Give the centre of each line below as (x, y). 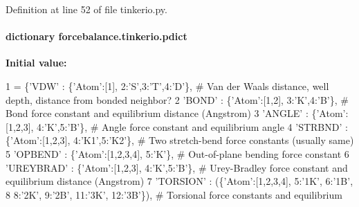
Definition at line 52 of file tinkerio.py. (86, 9)
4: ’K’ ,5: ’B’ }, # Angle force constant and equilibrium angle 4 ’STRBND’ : (192, 126)
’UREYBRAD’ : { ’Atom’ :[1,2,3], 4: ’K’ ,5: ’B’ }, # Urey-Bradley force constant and (177, 167)
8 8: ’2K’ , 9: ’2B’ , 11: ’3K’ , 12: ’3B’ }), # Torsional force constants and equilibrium (174, 194)
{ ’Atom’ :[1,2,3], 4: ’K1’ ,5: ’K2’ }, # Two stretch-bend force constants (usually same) (180, 140)
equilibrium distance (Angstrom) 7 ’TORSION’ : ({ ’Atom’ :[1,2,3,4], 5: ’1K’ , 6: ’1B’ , (179, 181)
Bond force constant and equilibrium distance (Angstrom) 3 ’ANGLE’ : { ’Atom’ (176, 113)
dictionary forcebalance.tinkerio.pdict (96, 36)
